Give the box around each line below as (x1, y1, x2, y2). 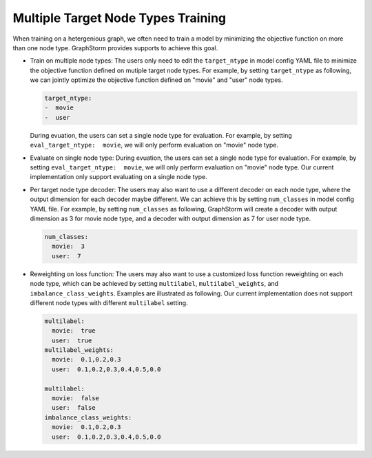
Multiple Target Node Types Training (12, 10, 227, 25)
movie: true (52, 327, 96, 335)
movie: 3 (52, 242, 85, 251)
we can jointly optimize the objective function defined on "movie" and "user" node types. (30, 76, 283, 84)
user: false (52, 404, 96, 412)
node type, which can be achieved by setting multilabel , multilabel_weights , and (30, 280, 279, 288)
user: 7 (52, 252, 81, 260)
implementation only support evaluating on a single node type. (30, 173, 207, 181)
